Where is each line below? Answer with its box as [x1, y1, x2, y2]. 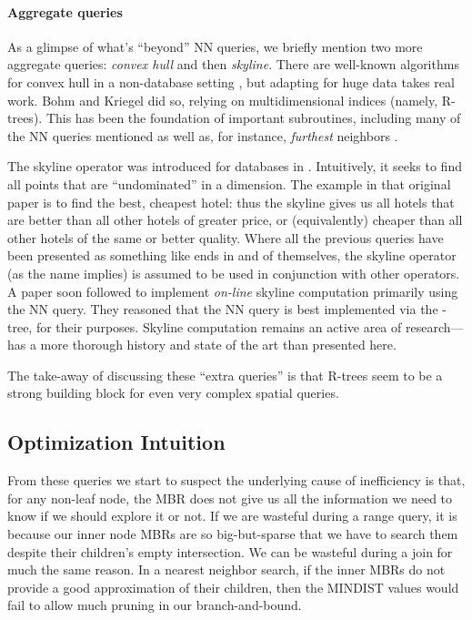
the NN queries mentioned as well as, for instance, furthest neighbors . [7, 126, 398, 145]
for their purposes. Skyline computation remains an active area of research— [35, 317, 464, 336]
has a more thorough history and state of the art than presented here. [7, 335, 397, 354]
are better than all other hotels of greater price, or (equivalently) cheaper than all [7, 210, 463, 229]
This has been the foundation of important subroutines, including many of [45, 108, 461, 127]
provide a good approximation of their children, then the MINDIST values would [7, 577, 459, 596]
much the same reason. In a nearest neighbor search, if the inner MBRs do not [7, 560, 446, 579]
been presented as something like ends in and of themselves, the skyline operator [7, 246, 457, 265]
